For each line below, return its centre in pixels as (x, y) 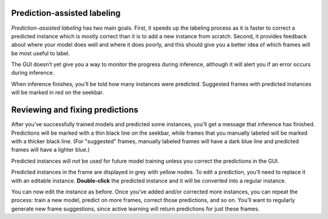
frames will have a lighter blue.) (51, 150)
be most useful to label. (41, 53)
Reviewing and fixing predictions (75, 110)
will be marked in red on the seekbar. (58, 93)
